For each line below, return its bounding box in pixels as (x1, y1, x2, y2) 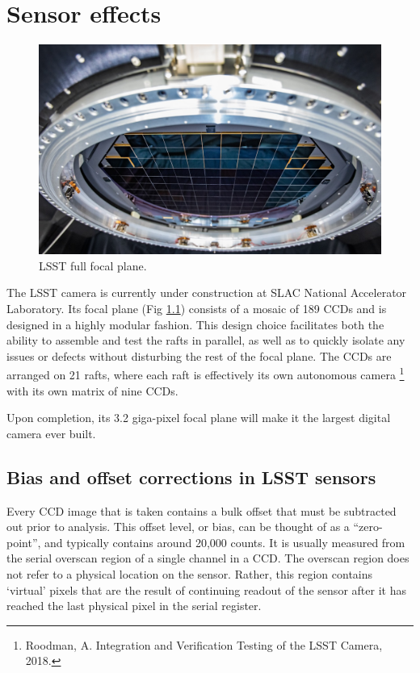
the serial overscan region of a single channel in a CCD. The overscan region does (6, 550, 409, 566)
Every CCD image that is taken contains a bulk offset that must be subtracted (6, 502, 397, 519)
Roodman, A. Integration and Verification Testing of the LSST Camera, (25, 636, 383, 653)
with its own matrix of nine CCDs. (6, 382, 178, 399)
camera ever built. (6, 424, 96, 441)
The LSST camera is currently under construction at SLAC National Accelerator (6, 284, 407, 301)
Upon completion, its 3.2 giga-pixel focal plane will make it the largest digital (6, 409, 391, 426)
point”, (6, 533, 41, 550)
